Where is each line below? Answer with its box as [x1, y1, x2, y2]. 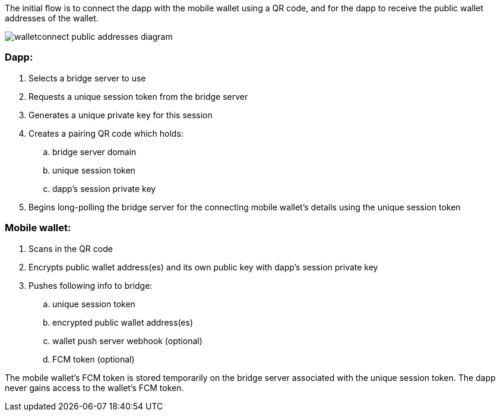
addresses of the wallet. [5, 13, 99, 23]
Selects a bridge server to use [29, 73, 146, 83]
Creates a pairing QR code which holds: [29, 128, 183, 138]
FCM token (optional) [52, 354, 135, 364]
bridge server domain [52, 146, 137, 157]
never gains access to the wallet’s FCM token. [5, 382, 184, 393]
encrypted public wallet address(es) [52, 317, 193, 327]
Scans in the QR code [29, 243, 113, 254]
